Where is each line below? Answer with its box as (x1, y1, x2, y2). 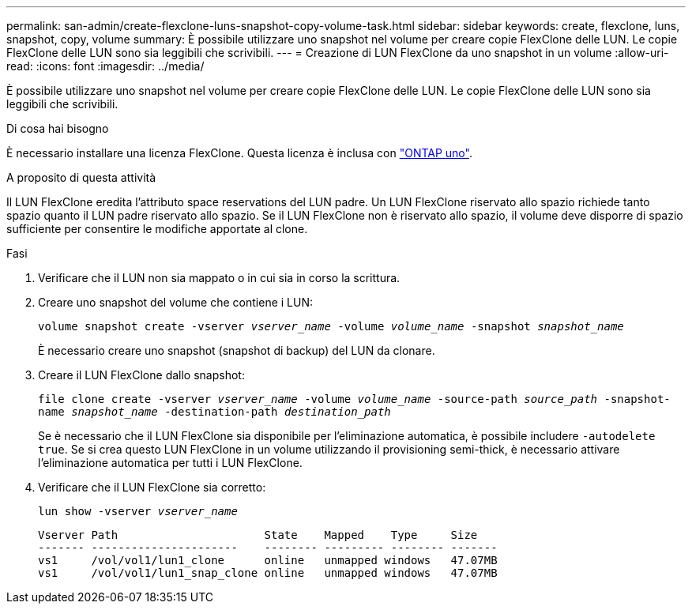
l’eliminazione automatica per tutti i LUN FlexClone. (38, 456, 303, 469)
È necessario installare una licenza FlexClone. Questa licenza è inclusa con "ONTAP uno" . (6, 146, 472, 160)
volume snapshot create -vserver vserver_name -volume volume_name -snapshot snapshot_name (38, 320, 624, 333)
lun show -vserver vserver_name (38, 505, 238, 518)
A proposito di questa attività (6, 171, 156, 184)
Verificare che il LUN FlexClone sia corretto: (38, 480, 266, 494)
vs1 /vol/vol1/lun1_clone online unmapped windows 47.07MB (38, 554, 498, 567)
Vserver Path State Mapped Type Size (38, 529, 478, 541)
